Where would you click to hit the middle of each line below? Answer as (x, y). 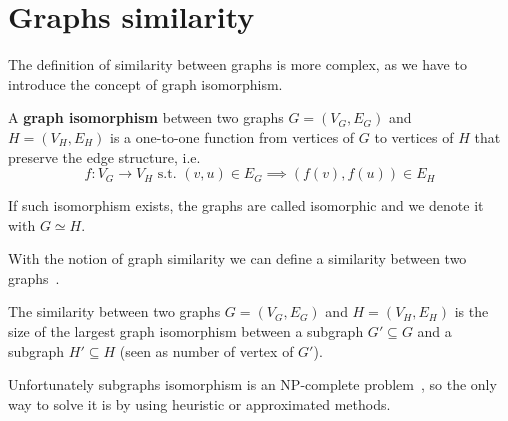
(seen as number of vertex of (206, 350)
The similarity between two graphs (114, 311)
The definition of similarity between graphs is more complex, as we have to (237, 64)
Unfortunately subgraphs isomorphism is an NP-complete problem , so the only (252, 384)
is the (471, 311)
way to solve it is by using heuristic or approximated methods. (199, 403)
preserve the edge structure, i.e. (104, 156)
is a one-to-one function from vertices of (232, 136)
